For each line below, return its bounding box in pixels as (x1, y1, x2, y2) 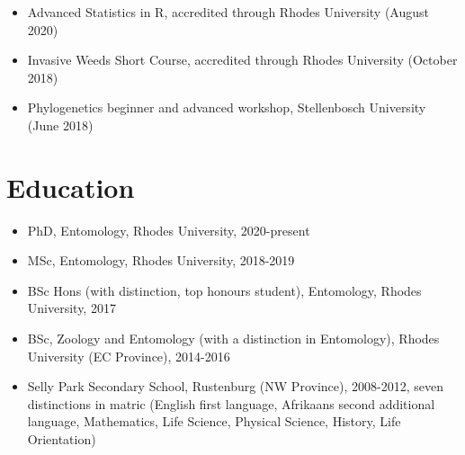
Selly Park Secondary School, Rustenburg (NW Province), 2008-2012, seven (27, 377, 443, 396)
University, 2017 (27, 299, 116, 317)
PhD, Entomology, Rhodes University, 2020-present (27, 220, 310, 239)
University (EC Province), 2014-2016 (27, 346, 230, 365)
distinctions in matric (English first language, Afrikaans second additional (27, 394, 435, 413)
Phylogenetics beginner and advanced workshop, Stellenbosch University (27, 98, 426, 117)
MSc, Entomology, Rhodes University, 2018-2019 (27, 251, 295, 270)
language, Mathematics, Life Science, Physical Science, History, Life (27, 412, 401, 431)
